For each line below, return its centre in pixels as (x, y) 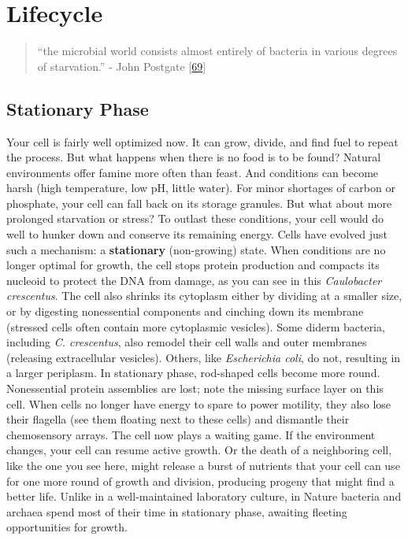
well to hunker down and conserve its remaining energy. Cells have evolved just (197, 234)
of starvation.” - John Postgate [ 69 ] (122, 66)
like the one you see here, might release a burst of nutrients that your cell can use (203, 465)
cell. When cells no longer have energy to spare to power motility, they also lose (199, 403)
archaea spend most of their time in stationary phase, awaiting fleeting (177, 511)
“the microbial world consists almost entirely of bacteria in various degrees (217, 51)
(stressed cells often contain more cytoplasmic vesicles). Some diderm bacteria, (196, 326)
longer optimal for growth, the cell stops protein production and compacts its (193, 265)
